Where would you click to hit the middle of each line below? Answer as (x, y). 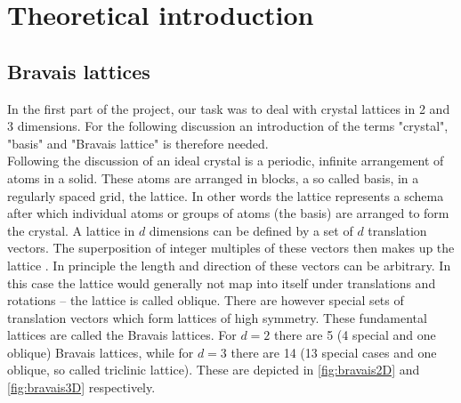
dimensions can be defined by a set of (251, 230)
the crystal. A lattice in (71, 230)
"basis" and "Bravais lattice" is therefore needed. (138, 143)
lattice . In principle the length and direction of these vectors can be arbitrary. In (229, 265)
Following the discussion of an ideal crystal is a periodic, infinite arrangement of (226, 161)
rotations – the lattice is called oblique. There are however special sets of (206, 300)
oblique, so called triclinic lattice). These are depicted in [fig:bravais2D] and (214, 370)
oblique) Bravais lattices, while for (101, 352)
